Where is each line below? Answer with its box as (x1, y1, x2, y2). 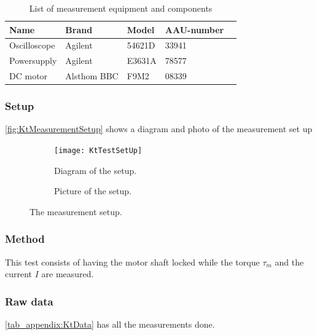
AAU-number (165, 23, 224, 36)
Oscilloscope (9, 39, 55, 52)
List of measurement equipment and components (29, 2, 213, 14)
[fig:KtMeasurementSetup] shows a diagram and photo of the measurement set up (5, 122, 313, 135)
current (5, 267, 33, 280)
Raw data (5, 293, 53, 309)
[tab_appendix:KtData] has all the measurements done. (5, 318, 215, 331)
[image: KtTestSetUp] (54, 146, 143, 156)
